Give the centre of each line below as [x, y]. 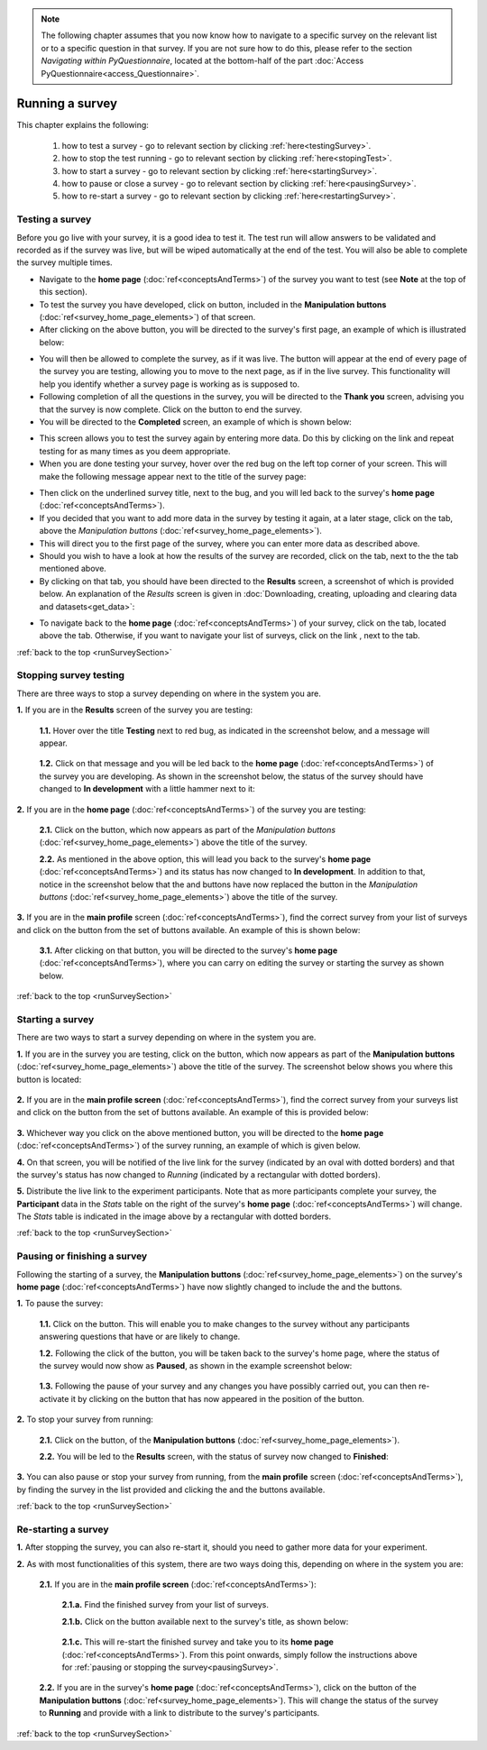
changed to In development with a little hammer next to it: [147, 789]
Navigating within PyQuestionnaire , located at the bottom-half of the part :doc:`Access [202, 61]
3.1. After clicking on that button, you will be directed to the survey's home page [188, 950]
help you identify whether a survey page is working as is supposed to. [170, 384]
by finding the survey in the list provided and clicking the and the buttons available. [171, 1489]
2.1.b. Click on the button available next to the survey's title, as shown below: [205, 1621]
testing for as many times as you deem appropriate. [135, 451]
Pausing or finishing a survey [82, 1256]
